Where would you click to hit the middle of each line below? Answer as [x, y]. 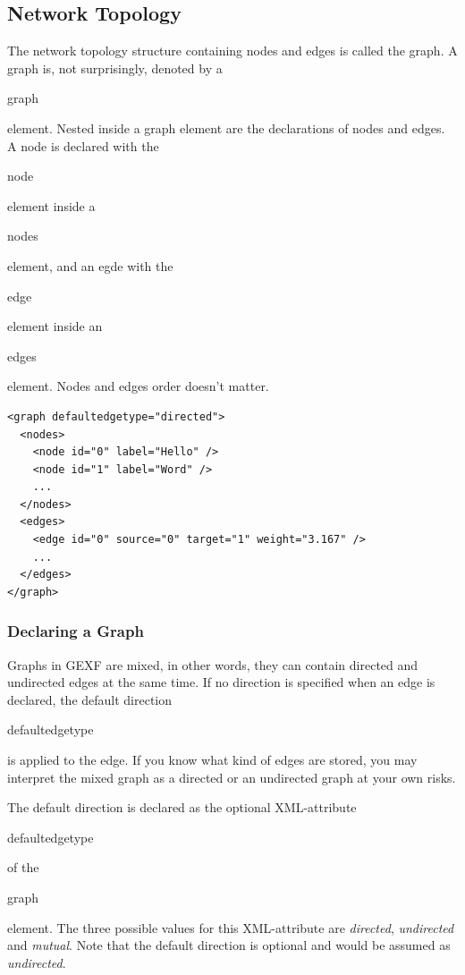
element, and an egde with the [90, 265]
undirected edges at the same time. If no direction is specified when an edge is [221, 682]
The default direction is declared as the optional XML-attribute [182, 807]
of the [23, 867]
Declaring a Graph [76, 631]
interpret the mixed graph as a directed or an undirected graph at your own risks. [232, 777]
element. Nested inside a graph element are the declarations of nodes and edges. [226, 127]
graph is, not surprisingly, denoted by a [115, 68]
